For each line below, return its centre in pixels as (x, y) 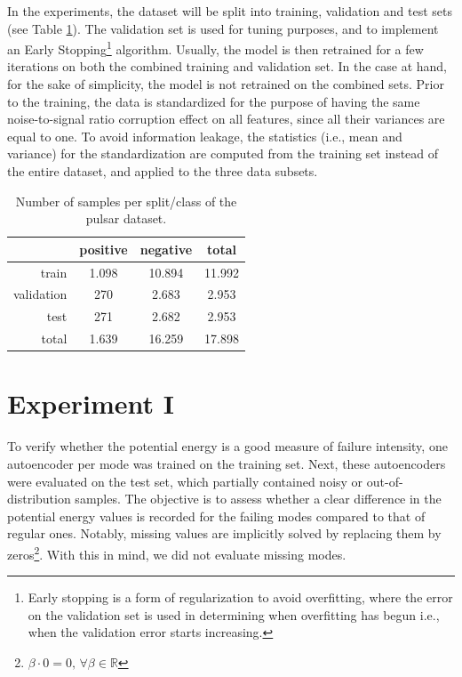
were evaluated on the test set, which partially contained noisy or (185, 481)
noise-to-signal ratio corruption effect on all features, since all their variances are (226, 119)
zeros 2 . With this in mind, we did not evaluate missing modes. (177, 552)
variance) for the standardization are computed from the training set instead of (223, 153)
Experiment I (91, 403)
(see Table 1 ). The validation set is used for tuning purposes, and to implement (223, 28)
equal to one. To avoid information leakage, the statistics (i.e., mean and (205, 136)
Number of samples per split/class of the (126, 201)
